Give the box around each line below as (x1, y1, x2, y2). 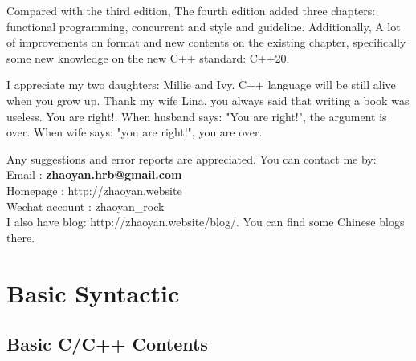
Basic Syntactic (6, 276, 180, 309)
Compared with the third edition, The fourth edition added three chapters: (6, 2, 376, 18)
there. (6, 229, 35, 245)
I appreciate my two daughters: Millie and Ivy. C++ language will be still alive (6, 76, 396, 93)
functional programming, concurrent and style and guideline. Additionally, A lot (6, 18, 401, 34)
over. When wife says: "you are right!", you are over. (6, 124, 263, 140)
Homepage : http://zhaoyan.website (6, 181, 182, 198)
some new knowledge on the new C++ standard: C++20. (6, 49, 290, 66)
